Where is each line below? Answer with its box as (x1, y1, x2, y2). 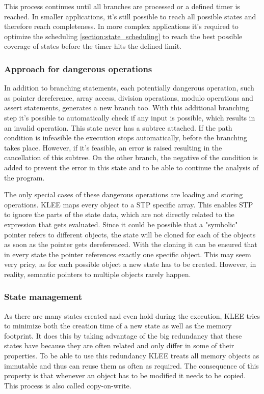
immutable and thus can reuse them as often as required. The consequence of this (4, 360, 259, 371)
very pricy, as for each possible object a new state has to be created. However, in (4, 259, 256, 269)
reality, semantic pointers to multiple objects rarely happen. (4, 268, 191, 279)
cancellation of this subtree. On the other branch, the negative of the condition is (4, 152, 258, 163)
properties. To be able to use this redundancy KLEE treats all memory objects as (4, 350, 259, 361)
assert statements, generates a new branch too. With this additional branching (4, 102, 249, 113)
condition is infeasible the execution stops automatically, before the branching (4, 132, 247, 143)
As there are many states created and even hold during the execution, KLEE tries (4, 310, 260, 321)
